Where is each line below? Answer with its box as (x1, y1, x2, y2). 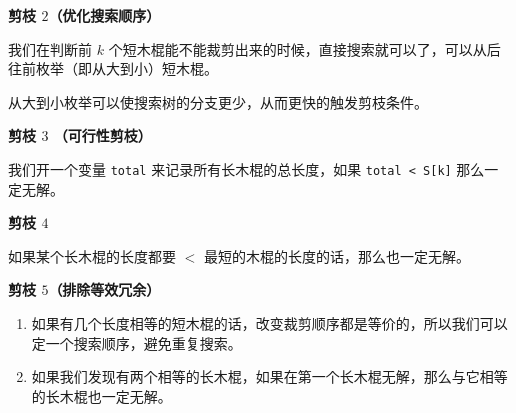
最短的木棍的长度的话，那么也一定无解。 (203, 245, 470, 266)
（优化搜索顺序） (48, 5, 161, 25)
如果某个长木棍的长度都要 (8, 245, 176, 266)
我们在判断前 (8, 38, 92, 59)
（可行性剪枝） (53, 125, 152, 146)
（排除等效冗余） (48, 279, 161, 300)
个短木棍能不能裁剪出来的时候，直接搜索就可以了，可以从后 (108, 38, 501, 59)
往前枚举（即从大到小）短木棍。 (8, 58, 218, 79)
